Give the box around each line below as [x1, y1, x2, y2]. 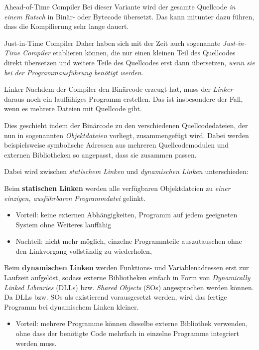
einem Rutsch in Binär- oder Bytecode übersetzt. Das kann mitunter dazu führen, [4, 11, 255, 21]
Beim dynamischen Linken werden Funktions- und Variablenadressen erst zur [4, 262, 249, 273]
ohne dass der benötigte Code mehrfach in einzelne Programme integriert [15, 328, 239, 339]
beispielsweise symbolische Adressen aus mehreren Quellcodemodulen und [4, 140, 229, 150]
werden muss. [15, 338, 57, 348]
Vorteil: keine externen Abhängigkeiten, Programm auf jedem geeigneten [15, 209, 238, 220]
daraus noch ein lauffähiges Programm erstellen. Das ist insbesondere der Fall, [4, 93, 243, 104]
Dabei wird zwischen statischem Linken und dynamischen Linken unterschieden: [4, 166, 249, 176]
